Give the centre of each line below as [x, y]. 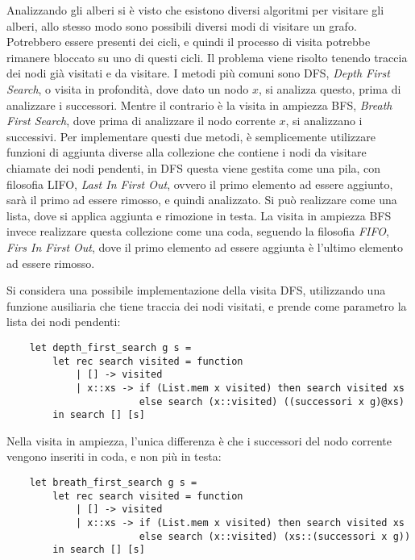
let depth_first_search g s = [110, 347]
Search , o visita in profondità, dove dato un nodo [128, 88]
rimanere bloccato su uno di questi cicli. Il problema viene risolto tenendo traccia [207, 57]
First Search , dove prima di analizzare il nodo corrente [141, 121]
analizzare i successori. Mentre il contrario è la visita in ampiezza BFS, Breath [199, 104]
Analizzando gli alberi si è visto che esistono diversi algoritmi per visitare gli [195, 10]
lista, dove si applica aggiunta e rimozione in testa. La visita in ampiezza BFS [199, 215]
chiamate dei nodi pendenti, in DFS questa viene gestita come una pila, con [194, 167]
